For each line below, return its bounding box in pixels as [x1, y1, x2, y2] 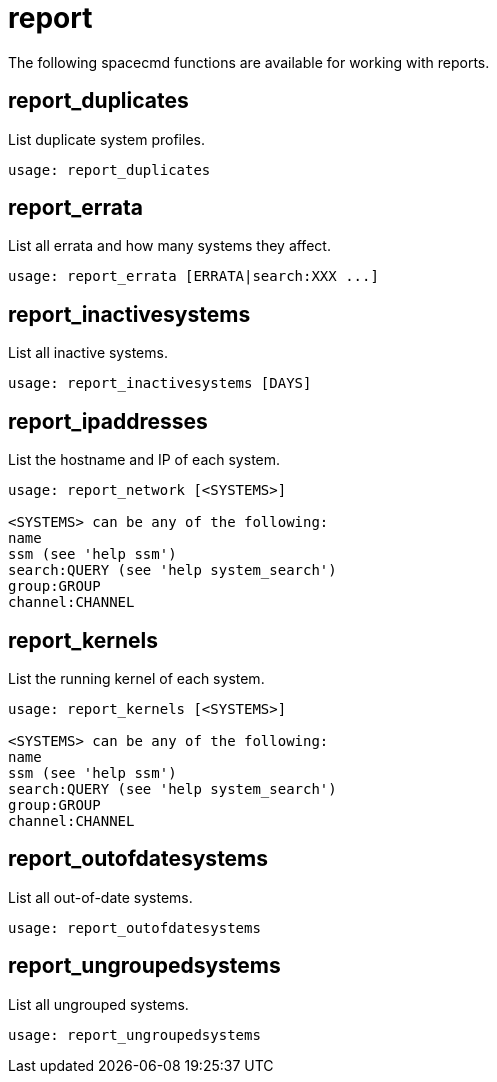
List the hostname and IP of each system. [8, 451, 281, 469]
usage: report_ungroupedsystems [8, 1026, 261, 1043]
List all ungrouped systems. [8, 995, 189, 1013]
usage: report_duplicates [8, 161, 211, 178]
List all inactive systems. [8, 344, 168, 362]
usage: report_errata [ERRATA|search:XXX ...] [8, 268, 379, 285]
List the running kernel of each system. [8, 669, 265, 687]
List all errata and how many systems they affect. [8, 237, 331, 255]
